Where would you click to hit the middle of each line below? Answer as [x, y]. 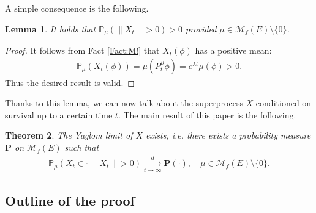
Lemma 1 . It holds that [51, 28]
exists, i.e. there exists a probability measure [228, 135]
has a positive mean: [233, 50]
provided [201, 28]
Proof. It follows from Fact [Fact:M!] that [82, 50]
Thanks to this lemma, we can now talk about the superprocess [124, 103]
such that [82, 147]
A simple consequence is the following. [77, 8]
